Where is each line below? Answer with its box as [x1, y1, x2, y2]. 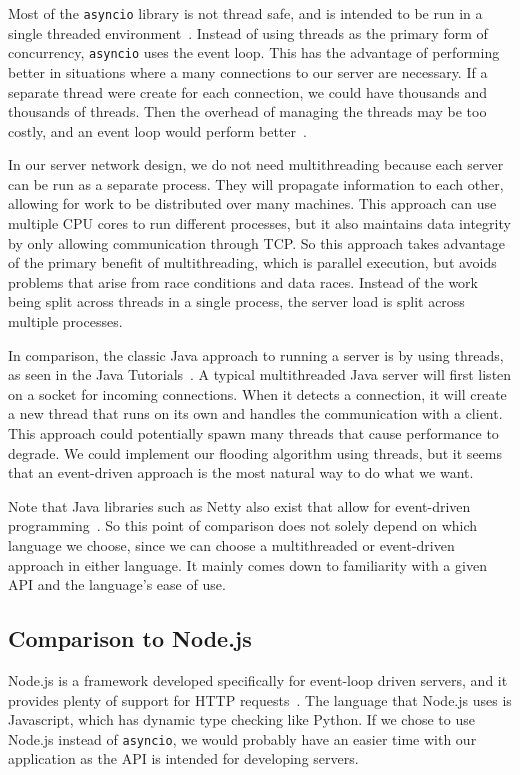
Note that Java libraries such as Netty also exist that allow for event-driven [8, 495, 471, 516]
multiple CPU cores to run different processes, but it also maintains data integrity [8, 213, 511, 234]
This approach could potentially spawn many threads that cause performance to [8, 423, 499, 443]
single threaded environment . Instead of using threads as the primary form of [8, 22, 488, 43]
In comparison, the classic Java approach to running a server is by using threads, [8, 344, 504, 365]
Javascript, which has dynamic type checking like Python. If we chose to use [8, 709, 475, 730]
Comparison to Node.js [8, 623, 252, 654]
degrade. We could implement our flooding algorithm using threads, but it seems [8, 442, 502, 463]
